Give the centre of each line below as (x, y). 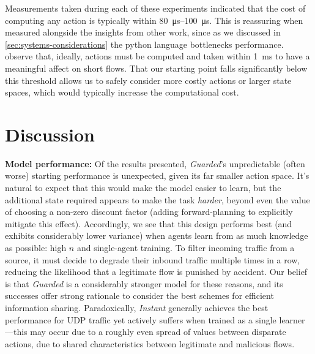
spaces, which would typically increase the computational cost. (122, 92)
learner (292, 319)
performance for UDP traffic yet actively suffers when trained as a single (141, 319)
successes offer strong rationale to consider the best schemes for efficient (139, 296)
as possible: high (36, 248)
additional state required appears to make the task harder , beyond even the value (157, 199)
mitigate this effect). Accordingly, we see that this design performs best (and (149, 223)
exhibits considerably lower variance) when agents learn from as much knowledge (157, 235)
